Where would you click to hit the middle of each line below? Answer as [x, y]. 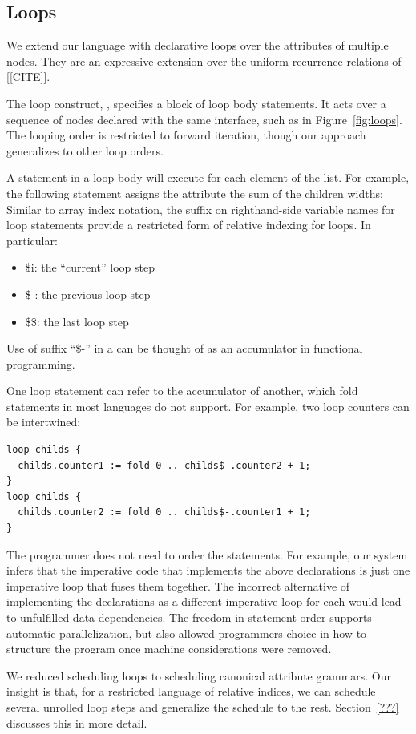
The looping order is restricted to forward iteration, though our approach [186, 135]
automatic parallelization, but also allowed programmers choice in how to [187, 633]
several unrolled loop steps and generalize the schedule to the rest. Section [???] [203, 706]
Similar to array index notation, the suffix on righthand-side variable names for [201, 209]
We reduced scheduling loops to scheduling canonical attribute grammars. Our [199, 675]
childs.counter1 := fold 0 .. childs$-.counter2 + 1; [164, 465]
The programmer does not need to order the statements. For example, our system [207, 554]
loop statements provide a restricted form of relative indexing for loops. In [189, 225]
